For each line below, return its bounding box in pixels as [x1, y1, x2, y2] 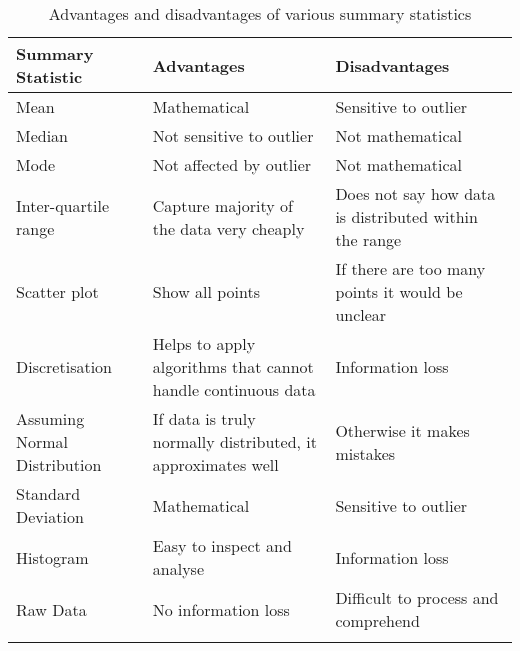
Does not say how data [335, 182, 496, 205]
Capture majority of [152, 193, 293, 217]
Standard [16, 482, 81, 505]
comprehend [335, 609, 420, 632]
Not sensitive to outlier [152, 124, 314, 147]
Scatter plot [16, 280, 99, 303]
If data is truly [152, 407, 256, 430]
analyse [152, 557, 204, 580]
